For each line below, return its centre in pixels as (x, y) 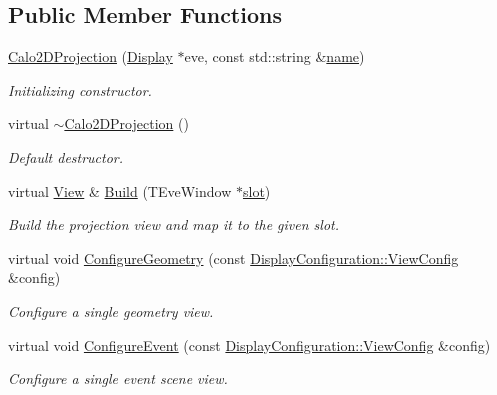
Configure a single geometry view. (111, 310)
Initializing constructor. (80, 89)
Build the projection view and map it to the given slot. (174, 224)
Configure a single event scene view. (118, 378)
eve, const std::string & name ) (274, 56)
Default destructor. (66, 156)
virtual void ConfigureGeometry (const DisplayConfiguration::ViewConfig (233, 257)
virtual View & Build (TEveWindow (120, 190)
